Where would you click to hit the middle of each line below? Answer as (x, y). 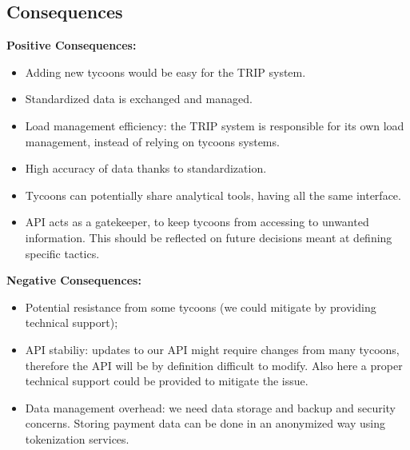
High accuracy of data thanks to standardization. (146, 168)
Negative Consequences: (74, 280)
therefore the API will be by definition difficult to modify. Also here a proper (214, 365)
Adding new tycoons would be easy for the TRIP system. (165, 72)
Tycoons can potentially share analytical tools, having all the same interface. (213, 195)
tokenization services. (77, 438)
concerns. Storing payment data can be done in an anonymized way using (205, 423)
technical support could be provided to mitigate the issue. (167, 381)
